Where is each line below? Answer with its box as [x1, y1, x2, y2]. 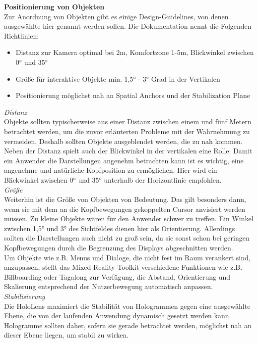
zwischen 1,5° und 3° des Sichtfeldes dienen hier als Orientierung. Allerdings [4, 223, 235, 233]
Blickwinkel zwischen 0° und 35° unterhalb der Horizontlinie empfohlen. [4, 174, 222, 185]
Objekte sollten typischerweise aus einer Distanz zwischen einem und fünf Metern [4, 116, 252, 127]
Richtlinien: [4, 30, 39, 41]
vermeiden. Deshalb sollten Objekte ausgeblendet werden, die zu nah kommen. [4, 136, 243, 146]
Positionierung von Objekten [4, 1, 105, 11]
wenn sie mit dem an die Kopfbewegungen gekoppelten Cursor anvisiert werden [4, 203, 246, 214]
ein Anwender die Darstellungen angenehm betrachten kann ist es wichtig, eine [4, 155, 244, 165]
